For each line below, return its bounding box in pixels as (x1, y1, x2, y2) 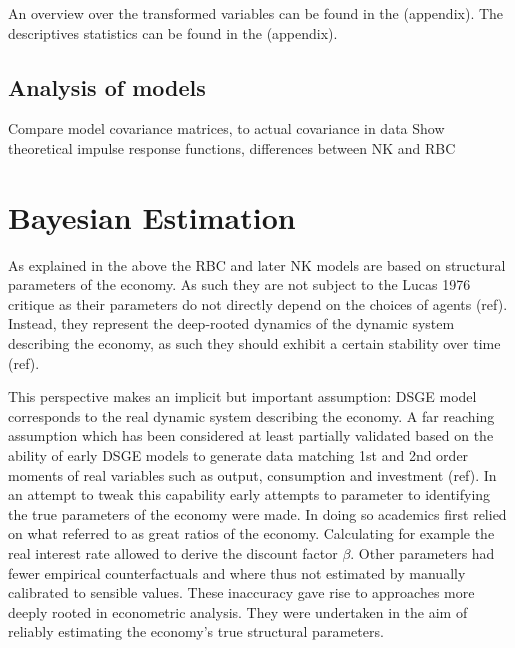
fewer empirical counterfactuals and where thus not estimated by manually (8, 562, 466, 583)
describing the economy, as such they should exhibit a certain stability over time (8, 333, 501, 354)
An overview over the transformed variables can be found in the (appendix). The (8, 3, 504, 23)
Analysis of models (8, 71, 206, 102)
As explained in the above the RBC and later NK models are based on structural (8, 254, 506, 275)
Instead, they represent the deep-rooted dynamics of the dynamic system (8, 313, 455, 334)
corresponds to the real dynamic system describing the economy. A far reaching (8, 405, 495, 426)
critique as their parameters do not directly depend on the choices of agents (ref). (8, 293, 508, 314)
